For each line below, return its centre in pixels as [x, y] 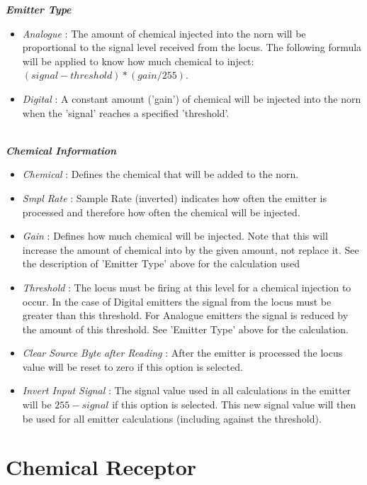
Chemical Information [61, 150]
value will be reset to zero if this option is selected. [132, 366]
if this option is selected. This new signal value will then [234, 405]
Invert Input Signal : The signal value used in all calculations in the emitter [187, 390]
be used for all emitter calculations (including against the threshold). [172, 418]
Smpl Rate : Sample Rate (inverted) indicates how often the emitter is [174, 197]
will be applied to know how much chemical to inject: [138, 61]
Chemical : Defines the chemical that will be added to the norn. [160, 174]
